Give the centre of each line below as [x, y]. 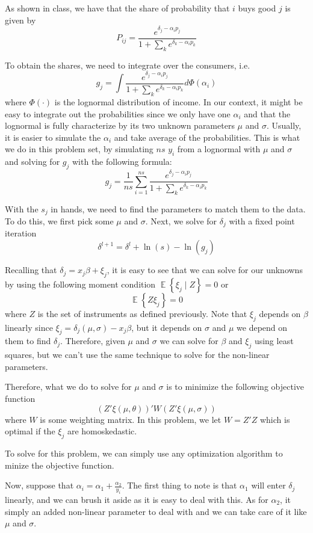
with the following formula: [122, 162]
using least [274, 341]
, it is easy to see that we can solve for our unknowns [205, 270]
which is [275, 419]
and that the [267, 113]
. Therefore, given [92, 341]
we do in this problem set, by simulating [79, 149]
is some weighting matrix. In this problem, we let [131, 419]
